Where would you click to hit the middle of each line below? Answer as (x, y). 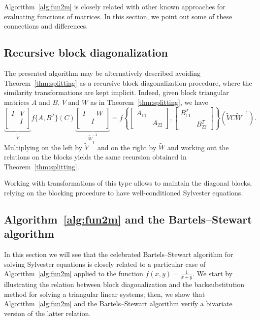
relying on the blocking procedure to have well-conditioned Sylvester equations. (124, 192)
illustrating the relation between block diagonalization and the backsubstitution (124, 284)
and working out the (198, 147)
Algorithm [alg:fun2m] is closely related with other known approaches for (115, 6)
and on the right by (127, 147)
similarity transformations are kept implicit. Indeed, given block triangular (116, 92)
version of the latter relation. (48, 313)
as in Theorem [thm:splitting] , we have (149, 102)
